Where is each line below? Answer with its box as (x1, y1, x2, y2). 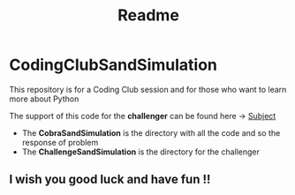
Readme (117, 5, 179, 26)
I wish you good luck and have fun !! (9, 172, 211, 187)
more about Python (9, 94, 79, 104)
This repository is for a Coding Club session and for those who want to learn (9, 84, 287, 94)
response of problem (21, 137, 99, 147)
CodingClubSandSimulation (9, 55, 218, 75)
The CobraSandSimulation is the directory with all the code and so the (21, 127, 281, 138)
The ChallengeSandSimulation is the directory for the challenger (21, 146, 261, 157)
